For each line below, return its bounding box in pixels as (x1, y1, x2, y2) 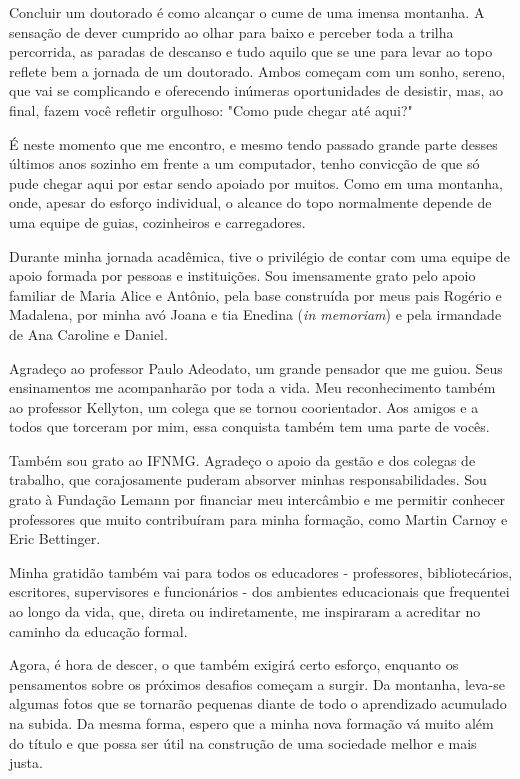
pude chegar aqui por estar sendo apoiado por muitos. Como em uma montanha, (9, 172, 503, 193)
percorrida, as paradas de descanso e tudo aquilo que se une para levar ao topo (9, 41, 493, 62)
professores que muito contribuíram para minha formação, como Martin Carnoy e (9, 508, 508, 529)
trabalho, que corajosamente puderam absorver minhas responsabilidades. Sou (9, 469, 487, 490)
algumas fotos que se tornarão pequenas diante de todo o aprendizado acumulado (9, 693, 507, 714)
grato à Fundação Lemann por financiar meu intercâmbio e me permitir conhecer (9, 489, 506, 510)
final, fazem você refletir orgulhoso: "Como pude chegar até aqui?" (9, 99, 413, 120)
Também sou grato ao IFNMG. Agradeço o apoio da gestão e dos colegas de (9, 449, 476, 470)
